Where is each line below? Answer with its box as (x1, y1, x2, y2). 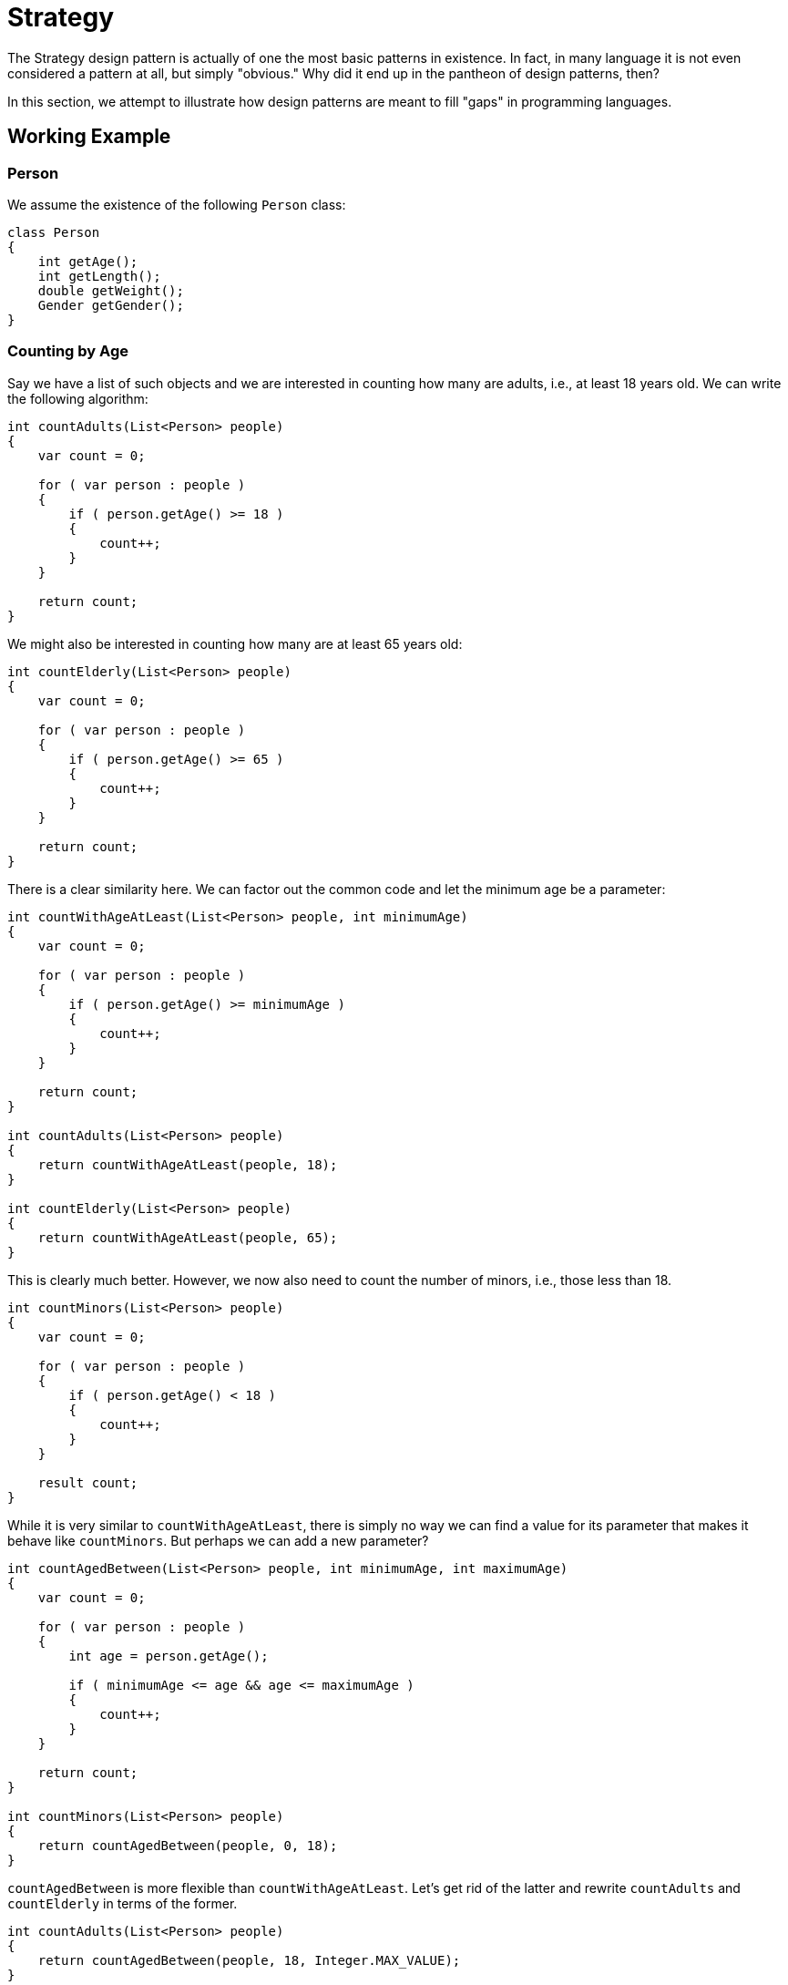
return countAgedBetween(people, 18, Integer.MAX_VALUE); (37, 1952, 461, 1968)
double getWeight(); (37, 283, 184, 298)
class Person (7, 224, 100, 240)
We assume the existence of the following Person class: (7, 196, 346, 212)
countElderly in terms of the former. (7, 1895, 238, 1911)
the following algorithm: (7, 390, 148, 406)
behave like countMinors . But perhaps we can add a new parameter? (7, 1532, 429, 1548)
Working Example (7, 125, 171, 149)
